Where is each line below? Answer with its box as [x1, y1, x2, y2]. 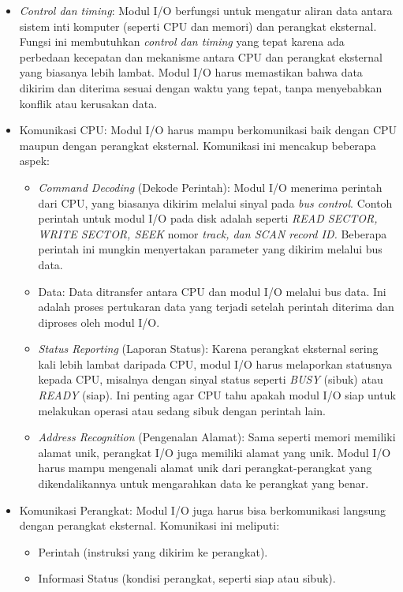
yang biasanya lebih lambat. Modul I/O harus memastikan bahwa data [19, 64, 363, 81]
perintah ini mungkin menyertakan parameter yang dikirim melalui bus [38, 241, 382, 257]
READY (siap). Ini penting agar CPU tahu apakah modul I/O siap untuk [38, 387, 396, 403]
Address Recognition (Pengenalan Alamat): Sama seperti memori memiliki [38, 429, 396, 445]
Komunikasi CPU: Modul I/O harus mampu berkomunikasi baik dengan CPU [19, 122, 397, 138]
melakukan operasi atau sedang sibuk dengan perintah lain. [38, 402, 326, 418]
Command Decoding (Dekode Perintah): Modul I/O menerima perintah [38, 178, 382, 195]
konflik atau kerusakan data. [19, 95, 158, 111]
